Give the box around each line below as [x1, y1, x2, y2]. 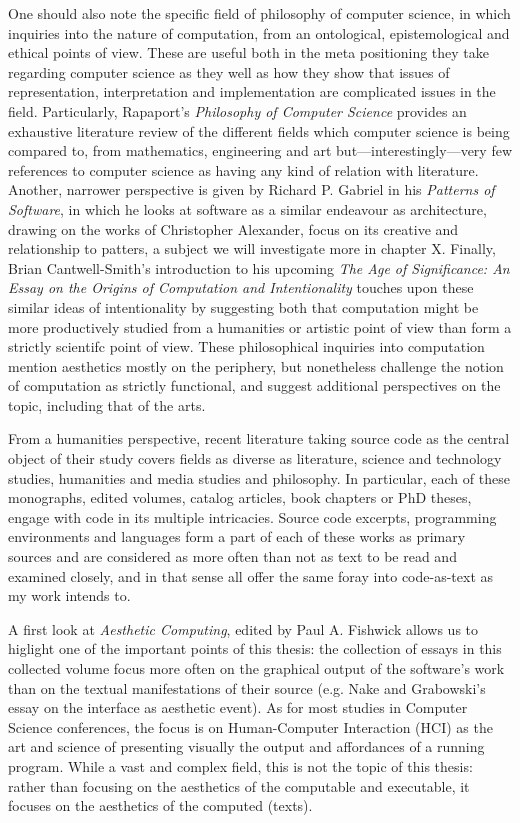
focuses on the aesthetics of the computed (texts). [8, 795, 313, 816]
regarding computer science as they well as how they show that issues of [8, 61, 450, 82]
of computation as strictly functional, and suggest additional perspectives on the [8, 375, 501, 396]
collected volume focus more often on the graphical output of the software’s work [8, 658, 505, 678]
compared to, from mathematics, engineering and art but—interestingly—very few [8, 140, 513, 161]
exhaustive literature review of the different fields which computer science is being [8, 120, 510, 141]
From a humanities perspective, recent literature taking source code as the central [8, 428, 510, 449]
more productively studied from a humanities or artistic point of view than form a [8, 316, 512, 337]
